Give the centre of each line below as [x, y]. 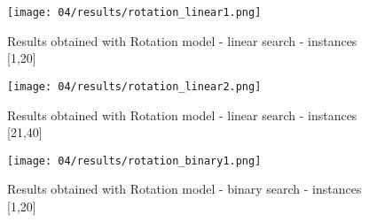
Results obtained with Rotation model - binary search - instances [184, 189]
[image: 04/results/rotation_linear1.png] [134, 12]
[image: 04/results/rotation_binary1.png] [134, 161]
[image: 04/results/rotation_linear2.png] [134, 86]
